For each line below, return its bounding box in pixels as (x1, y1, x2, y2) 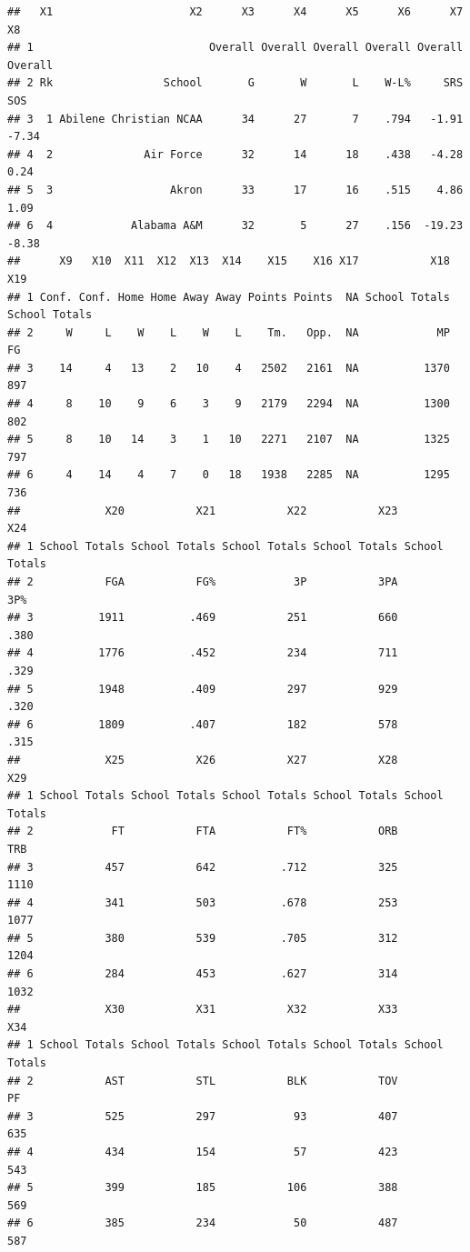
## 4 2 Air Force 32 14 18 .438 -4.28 (7, 147, 464, 161)
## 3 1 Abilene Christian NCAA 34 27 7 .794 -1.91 (7, 112, 464, 125)
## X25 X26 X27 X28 (7, 753, 398, 766)
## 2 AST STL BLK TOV (7, 1074, 398, 1087)
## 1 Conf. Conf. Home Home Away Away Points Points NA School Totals (7, 290, 450, 304)
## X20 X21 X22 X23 (7, 504, 398, 517)
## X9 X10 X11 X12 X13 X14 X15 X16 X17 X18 (7, 255, 450, 268)
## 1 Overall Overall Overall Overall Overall (7, 41, 464, 55)
